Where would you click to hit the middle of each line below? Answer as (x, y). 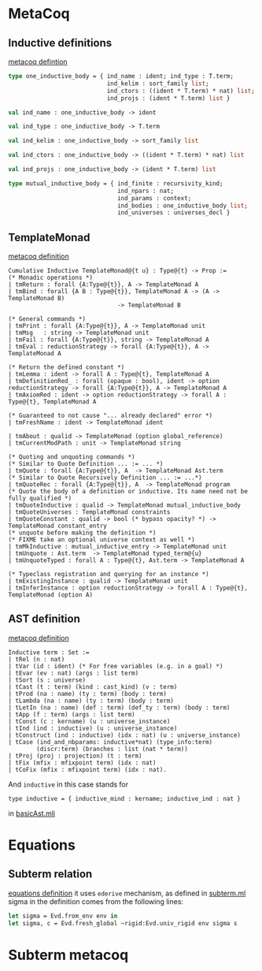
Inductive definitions (60, 43)
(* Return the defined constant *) (66, 367)
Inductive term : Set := (49, 652)
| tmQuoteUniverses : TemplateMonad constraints (89, 512)
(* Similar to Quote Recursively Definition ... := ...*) (105, 478)
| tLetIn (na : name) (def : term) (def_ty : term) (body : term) (119, 707)
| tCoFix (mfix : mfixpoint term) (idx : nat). (88, 769)
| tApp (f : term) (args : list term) (72, 714)
